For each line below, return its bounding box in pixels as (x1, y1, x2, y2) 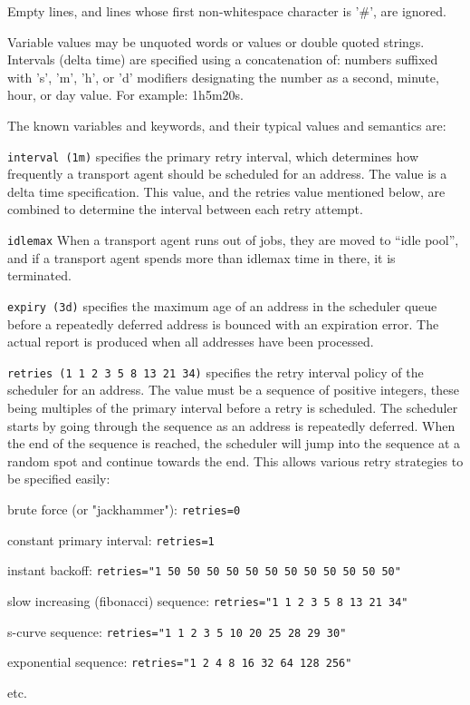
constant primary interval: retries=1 (7, 530, 215, 549)
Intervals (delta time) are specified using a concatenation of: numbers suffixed (7, 50, 438, 69)
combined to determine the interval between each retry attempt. (7, 200, 363, 219)
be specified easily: (7, 469, 110, 488)
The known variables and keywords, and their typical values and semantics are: (7, 115, 446, 134)
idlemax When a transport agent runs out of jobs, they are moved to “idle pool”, (7, 230, 459, 249)
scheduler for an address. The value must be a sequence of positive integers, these (7, 380, 459, 399)
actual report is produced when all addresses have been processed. (7, 332, 374, 351)
